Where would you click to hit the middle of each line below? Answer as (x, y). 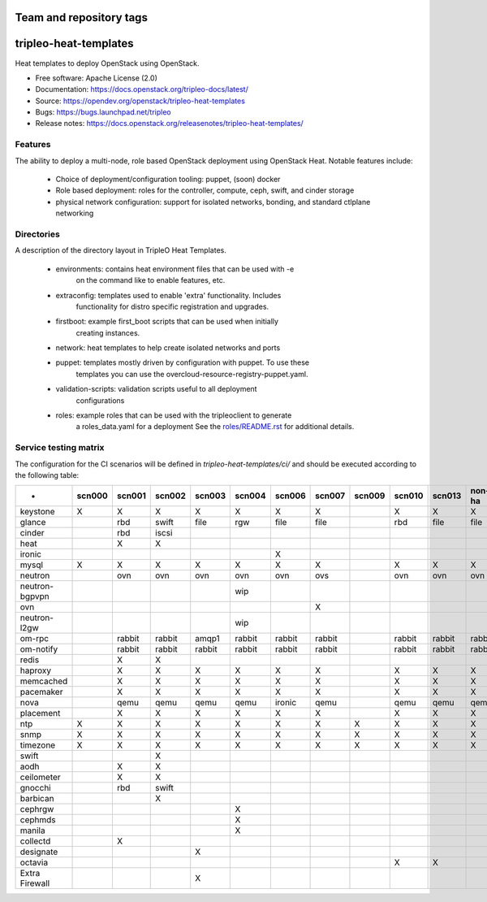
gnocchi (36, 788)
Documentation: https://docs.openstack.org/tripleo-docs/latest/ (142, 89)
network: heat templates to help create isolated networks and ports (168, 348)
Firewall (35, 883)
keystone (38, 512)
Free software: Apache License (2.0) (97, 78)
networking (75, 213)
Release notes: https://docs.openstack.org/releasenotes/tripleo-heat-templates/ (169, 124)
